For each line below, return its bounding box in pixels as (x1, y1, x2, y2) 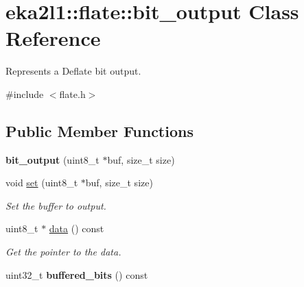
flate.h (59, 86, 86, 101)
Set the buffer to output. (5, 198, 106, 212)
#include (5, 86, 44, 101)
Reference (5, 24, 101, 52)
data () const (49, 221, 104, 236)
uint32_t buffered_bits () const (5, 267, 148, 282)
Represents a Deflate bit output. (5, 64, 141, 78)
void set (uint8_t (5, 175, 78, 190)
